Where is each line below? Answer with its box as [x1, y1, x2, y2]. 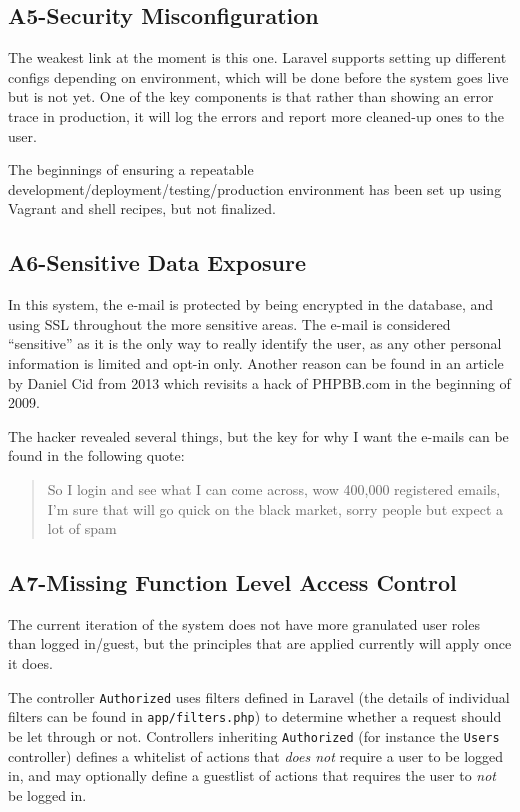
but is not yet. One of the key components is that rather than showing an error [8, 86, 494, 107]
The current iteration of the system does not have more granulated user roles [8, 613, 480, 634]
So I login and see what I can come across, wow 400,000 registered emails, [47, 478, 501, 499]
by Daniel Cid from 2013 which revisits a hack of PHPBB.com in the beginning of [8, 372, 511, 393]
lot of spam [47, 518, 117, 539]
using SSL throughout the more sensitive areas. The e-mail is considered [8, 313, 451, 334]
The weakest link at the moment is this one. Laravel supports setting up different [8, 47, 507, 68]
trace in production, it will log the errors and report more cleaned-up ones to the [8, 105, 504, 126]
